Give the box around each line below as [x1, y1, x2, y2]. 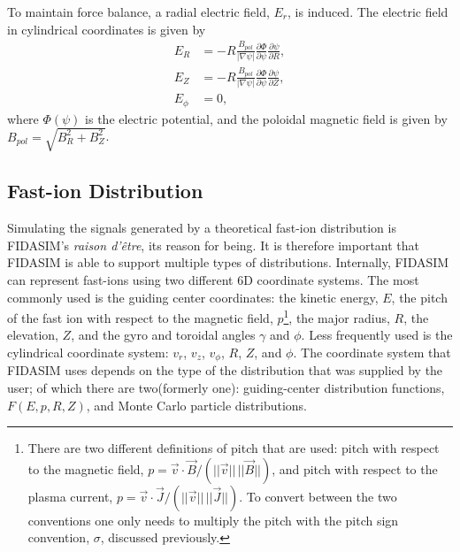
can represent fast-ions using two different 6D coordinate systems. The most [7, 270, 419, 288]
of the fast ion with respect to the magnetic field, [7, 308, 273, 326]
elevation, [7, 326, 58, 344]
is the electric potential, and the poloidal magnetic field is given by [85, 109, 448, 127]
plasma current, [27, 487, 113, 505]
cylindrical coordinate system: [7, 342, 169, 361]
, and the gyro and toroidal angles [71, 326, 256, 344]
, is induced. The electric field [287, 3, 448, 20]
